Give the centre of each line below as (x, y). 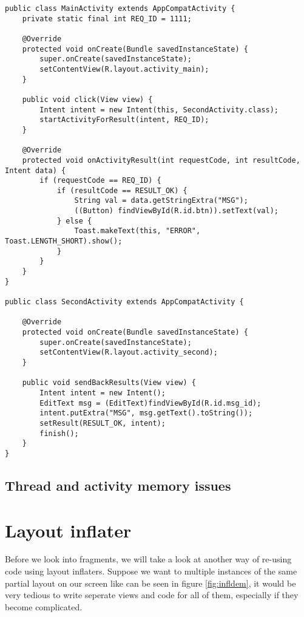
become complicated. (44, 606)
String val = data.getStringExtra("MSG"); (161, 201)
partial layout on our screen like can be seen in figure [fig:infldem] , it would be (150, 583)
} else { (74, 221)
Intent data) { (35, 170)
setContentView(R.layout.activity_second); (129, 353)
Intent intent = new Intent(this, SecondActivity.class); (159, 110)
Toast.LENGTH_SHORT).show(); (64, 241)
